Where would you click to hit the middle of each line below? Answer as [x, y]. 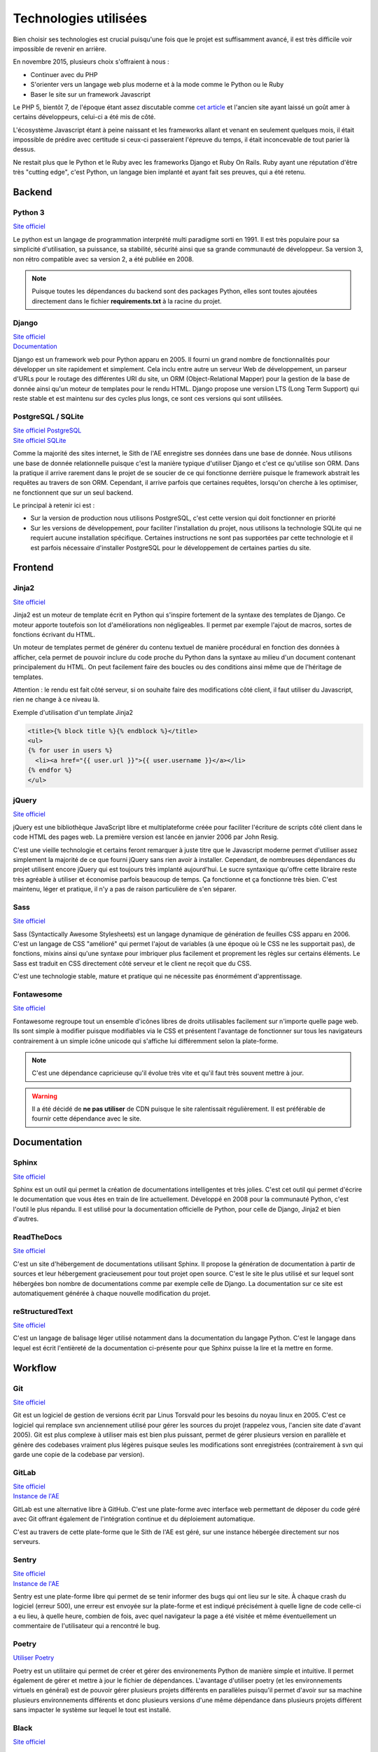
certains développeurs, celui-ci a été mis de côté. [84, 117]
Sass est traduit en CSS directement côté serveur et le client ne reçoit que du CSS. [132, 963]
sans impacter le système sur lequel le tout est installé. [92, 1710]
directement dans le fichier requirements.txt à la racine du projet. [127, 301]
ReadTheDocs [37, 1237]
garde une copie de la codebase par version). [79, 1454]
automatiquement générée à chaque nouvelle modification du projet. [112, 1293]
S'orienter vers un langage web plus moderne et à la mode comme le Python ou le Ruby [157, 85]
